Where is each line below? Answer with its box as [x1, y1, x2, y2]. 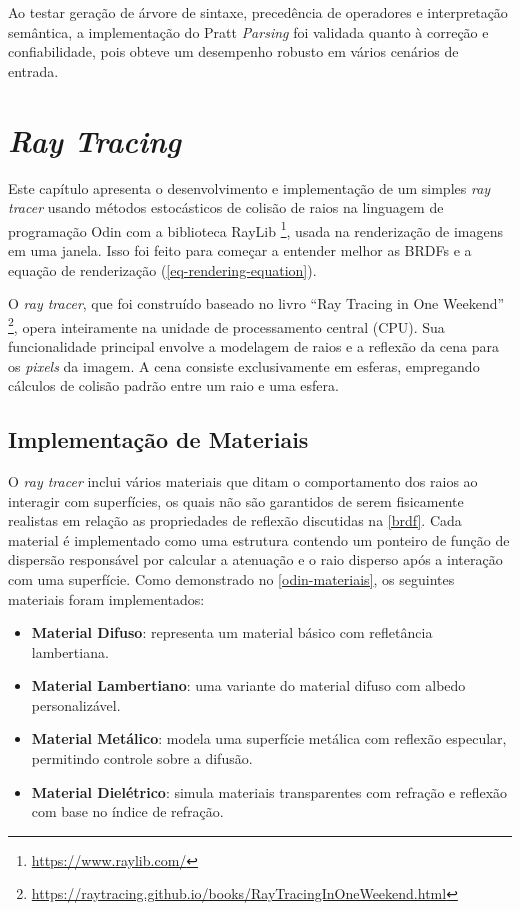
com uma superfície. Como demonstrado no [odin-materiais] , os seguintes [8, 568, 455, 589]
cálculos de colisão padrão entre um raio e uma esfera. [8, 375, 339, 396]
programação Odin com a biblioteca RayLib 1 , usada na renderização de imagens [8, 217, 503, 241]
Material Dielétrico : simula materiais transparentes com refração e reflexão [31, 781, 508, 802]
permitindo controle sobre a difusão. [31, 748, 253, 769]
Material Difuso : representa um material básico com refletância [31, 622, 433, 643]
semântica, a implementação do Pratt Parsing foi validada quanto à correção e [8, 21, 489, 42]
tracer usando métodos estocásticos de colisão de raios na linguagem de [8, 197, 444, 218]
